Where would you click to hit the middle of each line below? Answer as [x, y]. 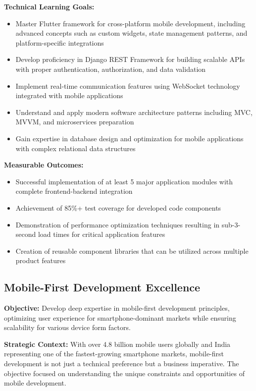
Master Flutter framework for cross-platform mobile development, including [130, 23]
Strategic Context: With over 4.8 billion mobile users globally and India [117, 344]
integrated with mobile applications [69, 95]
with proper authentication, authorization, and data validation [111, 69]
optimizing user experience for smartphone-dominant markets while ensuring [120, 317]
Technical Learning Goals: [49, 6]
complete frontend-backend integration [74, 191]
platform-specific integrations [60, 42]
